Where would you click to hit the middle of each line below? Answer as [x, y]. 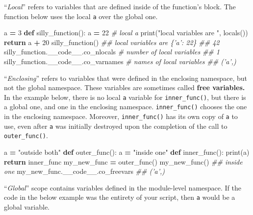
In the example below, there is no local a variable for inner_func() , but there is [125, 97]
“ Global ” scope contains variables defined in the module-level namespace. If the [123, 187]
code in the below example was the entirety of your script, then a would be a [120, 197]
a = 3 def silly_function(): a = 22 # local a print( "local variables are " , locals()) [126, 33]
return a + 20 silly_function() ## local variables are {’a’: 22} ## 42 [112, 42]
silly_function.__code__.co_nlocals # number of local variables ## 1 [112, 52]
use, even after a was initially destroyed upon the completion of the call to [116, 126]
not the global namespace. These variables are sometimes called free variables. [125, 87]
